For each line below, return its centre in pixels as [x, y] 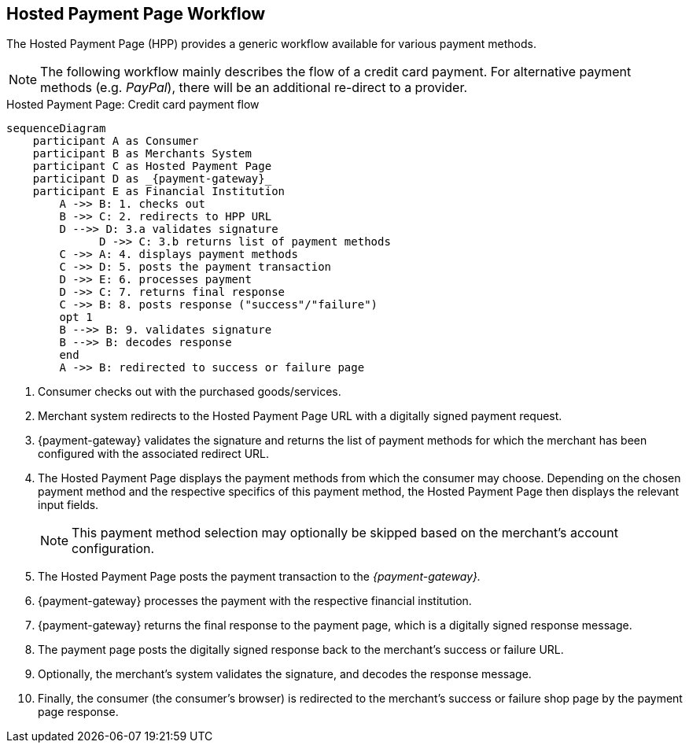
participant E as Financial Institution [159, 192]
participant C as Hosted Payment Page [152, 166]
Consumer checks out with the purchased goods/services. [190, 392]
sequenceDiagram [56, 129]
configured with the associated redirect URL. [154, 454]
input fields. [68, 505]
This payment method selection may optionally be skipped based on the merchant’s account [345, 533]
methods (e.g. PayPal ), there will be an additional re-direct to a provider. [254, 88]
